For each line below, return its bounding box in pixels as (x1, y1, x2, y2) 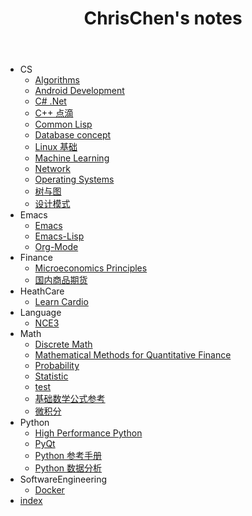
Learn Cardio (34, 296, 89, 308)
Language (19, 307, 62, 319)
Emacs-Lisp (34, 230, 85, 242)
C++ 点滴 (34, 107, 74, 119)
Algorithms (34, 74, 80, 86)
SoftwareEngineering (19, 473, 108, 486)
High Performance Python (34, 427, 143, 439)
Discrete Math (34, 338, 93, 351)
